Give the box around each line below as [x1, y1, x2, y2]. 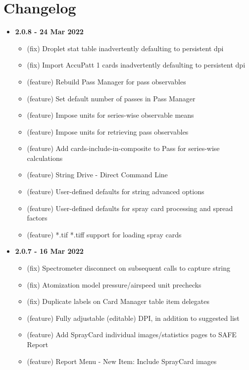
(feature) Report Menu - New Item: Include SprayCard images [27, 356, 217, 366]
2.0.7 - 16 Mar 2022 [15, 246, 84, 256]
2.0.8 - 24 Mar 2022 [15, 26, 84, 37]
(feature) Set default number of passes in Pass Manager [27, 93, 196, 103]
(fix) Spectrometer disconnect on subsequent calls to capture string [27, 263, 231, 273]
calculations [27, 152, 63, 163]
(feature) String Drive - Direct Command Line [27, 169, 168, 180]
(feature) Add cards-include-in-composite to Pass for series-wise [27, 143, 220, 153]
